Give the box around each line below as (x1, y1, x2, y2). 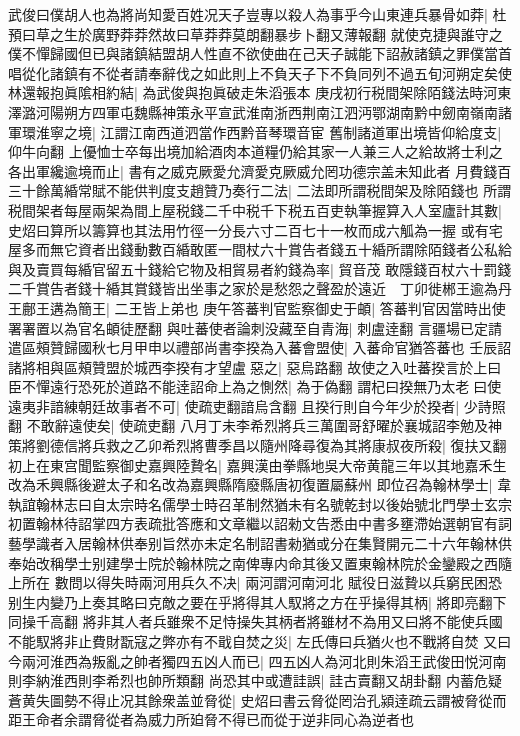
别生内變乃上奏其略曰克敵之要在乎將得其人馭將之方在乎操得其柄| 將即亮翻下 (8, 591, 507, 612)
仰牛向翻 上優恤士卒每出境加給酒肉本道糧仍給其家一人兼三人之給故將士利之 (8, 141, 503, 162)
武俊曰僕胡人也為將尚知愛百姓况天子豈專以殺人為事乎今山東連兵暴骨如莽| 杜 (8, 4, 507, 24)
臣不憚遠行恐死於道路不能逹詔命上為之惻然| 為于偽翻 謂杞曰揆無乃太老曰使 (8, 376, 502, 397)
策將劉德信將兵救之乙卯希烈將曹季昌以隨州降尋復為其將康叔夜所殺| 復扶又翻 (8, 435, 507, 456)
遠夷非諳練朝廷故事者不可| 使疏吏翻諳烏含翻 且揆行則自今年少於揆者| (8, 395, 460, 416)
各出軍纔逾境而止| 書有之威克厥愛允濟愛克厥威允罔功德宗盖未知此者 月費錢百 (8, 160, 512, 181)
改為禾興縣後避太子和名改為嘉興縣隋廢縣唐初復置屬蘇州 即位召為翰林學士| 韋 (8, 474, 512, 495)
